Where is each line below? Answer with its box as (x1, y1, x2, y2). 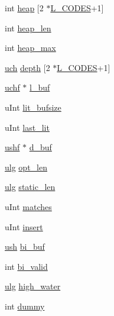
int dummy (5, 299, 45, 312)
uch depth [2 (5, 61, 50, 73)
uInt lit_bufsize (5, 101, 61, 113)
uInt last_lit (5, 121, 50, 133)
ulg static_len (5, 180, 56, 193)
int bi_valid (5, 260, 48, 272)
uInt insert (5, 220, 43, 233)
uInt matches (5, 200, 52, 212)
